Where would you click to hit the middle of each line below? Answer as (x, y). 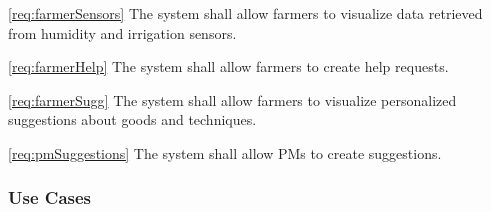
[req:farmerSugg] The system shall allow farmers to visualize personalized (232, 99)
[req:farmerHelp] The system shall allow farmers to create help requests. (228, 66)
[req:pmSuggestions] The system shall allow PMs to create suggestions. (225, 152)
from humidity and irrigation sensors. (122, 32)
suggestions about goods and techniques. (132, 119)
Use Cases (50, 197)
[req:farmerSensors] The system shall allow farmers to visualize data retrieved (245, 13)
